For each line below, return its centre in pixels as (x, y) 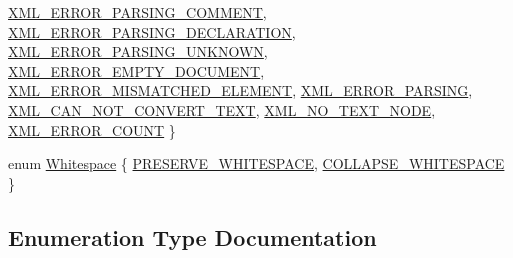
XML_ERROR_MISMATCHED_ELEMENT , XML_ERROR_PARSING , (240, 90)
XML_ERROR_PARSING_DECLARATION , (152, 31)
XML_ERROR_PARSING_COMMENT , (137, 12)
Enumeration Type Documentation (192, 236)
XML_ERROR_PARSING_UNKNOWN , (138, 51)
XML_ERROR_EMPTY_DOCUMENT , (136, 70)
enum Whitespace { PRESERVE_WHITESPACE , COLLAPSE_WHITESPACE (256, 163)
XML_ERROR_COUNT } (92, 129)
